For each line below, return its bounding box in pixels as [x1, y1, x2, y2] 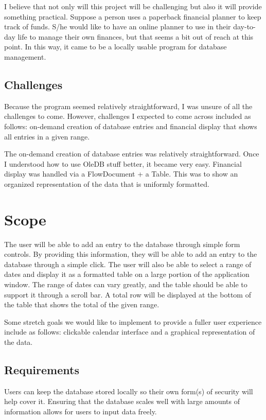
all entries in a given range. [4, 131, 90, 142]
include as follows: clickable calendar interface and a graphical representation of [4, 326, 255, 337]
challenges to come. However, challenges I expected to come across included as [4, 111, 251, 121]
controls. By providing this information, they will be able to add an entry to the [4, 249, 257, 259]
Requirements [4, 361, 79, 377]
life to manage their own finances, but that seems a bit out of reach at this [17, 31, 254, 42]
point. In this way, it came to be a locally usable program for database [4, 41, 227, 52]
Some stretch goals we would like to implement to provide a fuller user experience [4, 316, 262, 327]
